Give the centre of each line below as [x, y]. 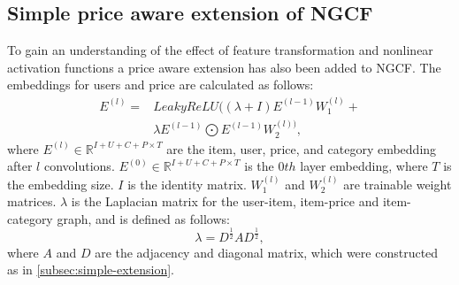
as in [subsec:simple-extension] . [91, 270]
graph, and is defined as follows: [143, 218]
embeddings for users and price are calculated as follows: [161, 85]
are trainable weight [398, 184]
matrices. [32, 201]
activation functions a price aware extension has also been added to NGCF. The [224, 67]
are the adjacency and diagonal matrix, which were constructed [267, 252]
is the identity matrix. [187, 184]
